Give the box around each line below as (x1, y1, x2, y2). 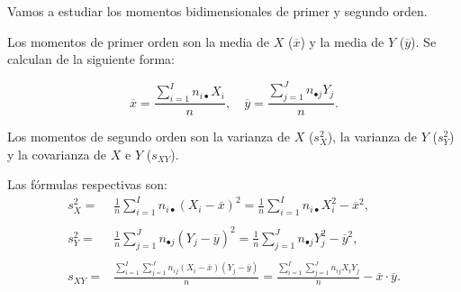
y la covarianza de (7, 144, 107, 163)
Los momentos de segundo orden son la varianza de (7, 127, 290, 146)
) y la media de (300, 32, 384, 50)
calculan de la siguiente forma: (7, 50, 176, 68)
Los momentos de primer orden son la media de (7, 32, 270, 50)
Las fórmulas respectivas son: (7, 175, 167, 194)
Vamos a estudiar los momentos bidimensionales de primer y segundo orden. (7, 2, 428, 20)
